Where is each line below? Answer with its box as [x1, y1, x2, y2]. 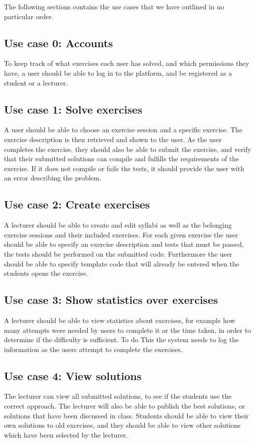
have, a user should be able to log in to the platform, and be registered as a [4, 67, 232, 78]
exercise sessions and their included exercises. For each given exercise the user [4, 229, 238, 239]
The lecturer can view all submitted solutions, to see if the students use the [4, 391, 232, 401]
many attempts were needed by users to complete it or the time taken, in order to [4, 325, 251, 335]
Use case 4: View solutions [4, 368, 142, 383]
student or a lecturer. [4, 77, 68, 88]
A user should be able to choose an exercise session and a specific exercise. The [4, 124, 243, 135]
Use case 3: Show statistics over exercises [4, 292, 218, 307]
